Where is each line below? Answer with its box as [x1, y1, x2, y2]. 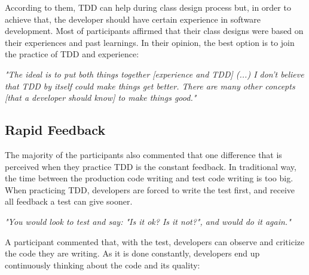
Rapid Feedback [5, 120, 106, 139]
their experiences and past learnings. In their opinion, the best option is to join [5, 36, 295, 48]
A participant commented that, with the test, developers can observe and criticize [5, 235, 305, 248]
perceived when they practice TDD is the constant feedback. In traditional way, [5, 160, 296, 172]
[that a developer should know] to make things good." [5, 91, 197, 104]
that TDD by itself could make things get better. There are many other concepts [5, 79, 295, 92]
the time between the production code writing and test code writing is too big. [5, 172, 293, 184]
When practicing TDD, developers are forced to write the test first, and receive [5, 183, 295, 196]
